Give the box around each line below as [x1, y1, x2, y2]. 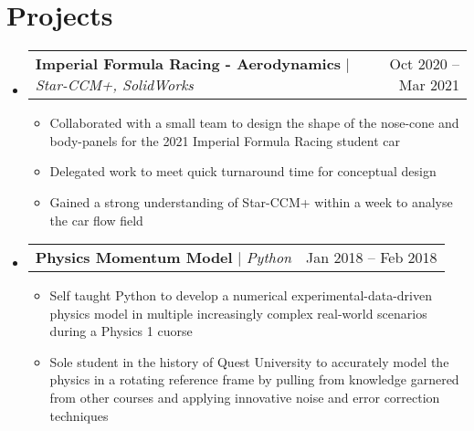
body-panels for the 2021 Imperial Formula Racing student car [49, 131, 400, 150]
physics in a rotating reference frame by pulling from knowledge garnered [49, 370, 459, 389]
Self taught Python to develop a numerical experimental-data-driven [49, 286, 432, 305]
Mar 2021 [398, 74, 459, 96]
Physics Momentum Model [35, 247, 233, 268]
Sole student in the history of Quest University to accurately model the [49, 352, 449, 371]
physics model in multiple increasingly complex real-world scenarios [49, 303, 427, 322]
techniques [49, 405, 109, 425]
